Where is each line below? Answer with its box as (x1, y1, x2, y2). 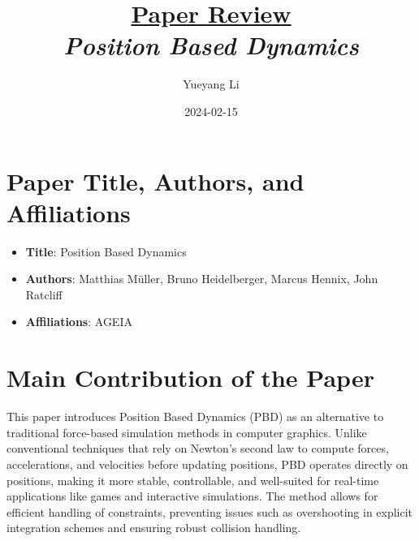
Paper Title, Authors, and (6, 164, 305, 197)
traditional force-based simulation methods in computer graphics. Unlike (6, 423, 367, 440)
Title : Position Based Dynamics (25, 243, 187, 260)
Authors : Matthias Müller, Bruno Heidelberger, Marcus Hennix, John (25, 270, 378, 287)
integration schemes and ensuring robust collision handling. (6, 519, 301, 536)
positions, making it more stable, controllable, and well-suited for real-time (6, 471, 379, 488)
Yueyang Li (183, 75, 240, 92)
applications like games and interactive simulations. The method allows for (6, 487, 378, 505)
